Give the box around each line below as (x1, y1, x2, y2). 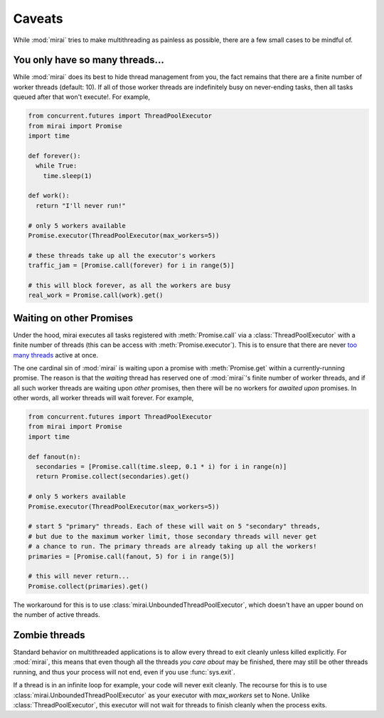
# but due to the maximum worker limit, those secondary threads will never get (28, 532, 317, 541)
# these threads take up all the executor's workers (28, 251, 216, 259)
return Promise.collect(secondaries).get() (36, 472, 190, 481)
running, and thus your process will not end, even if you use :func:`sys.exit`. (13, 667, 235, 676)
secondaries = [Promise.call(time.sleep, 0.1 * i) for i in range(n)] (36, 463, 287, 471)
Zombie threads (13, 629, 85, 641)
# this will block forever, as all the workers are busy (28, 281, 231, 289)
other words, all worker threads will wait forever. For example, (13, 394, 194, 402)
